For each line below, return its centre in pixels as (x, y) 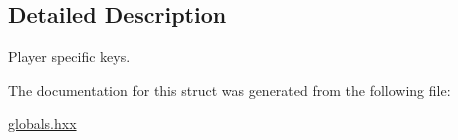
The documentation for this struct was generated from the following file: (229, 89)
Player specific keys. (69, 56)
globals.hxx (42, 123)
